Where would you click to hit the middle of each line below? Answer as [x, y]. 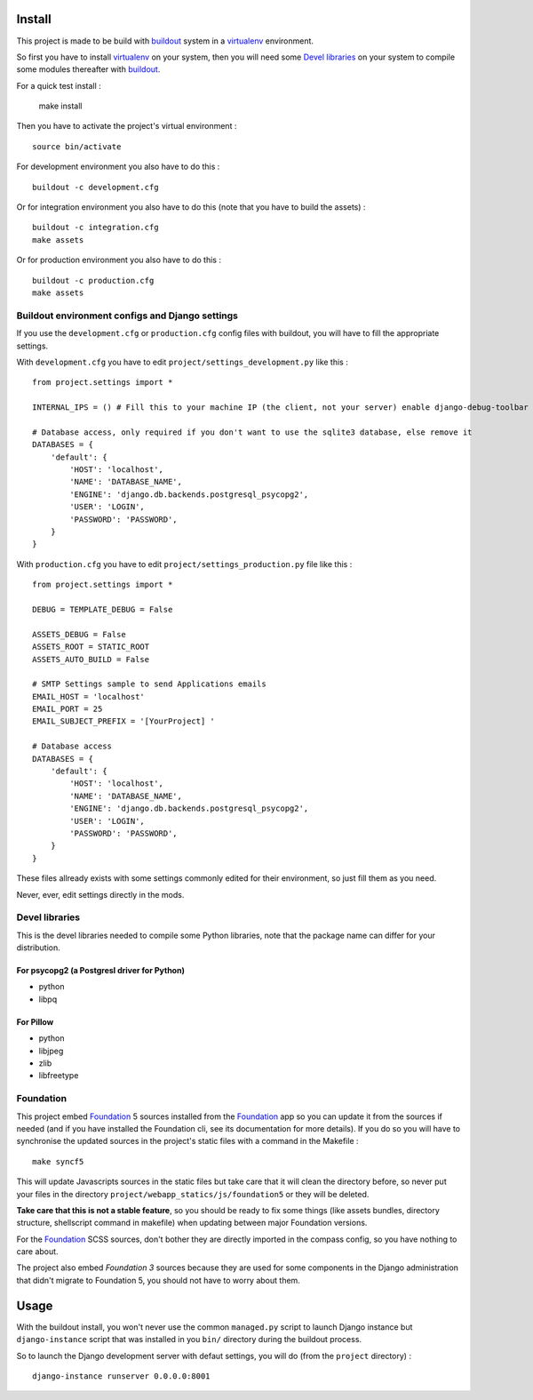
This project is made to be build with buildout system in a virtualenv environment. [165, 41]
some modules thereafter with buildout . [88, 69]
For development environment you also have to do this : [118, 167]
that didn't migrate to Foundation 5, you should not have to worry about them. [159, 1280]
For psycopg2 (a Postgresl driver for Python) [101, 971]
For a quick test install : [59, 85]
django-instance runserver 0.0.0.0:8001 [121, 1376]
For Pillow [35, 1021]
